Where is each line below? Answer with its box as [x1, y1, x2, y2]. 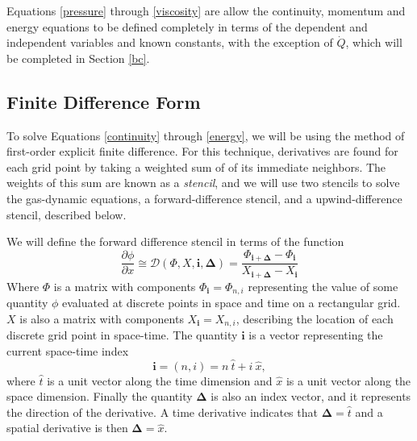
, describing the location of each [236, 310, 394, 327]
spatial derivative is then [6, 419, 128, 436]
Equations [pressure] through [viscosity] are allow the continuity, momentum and [6, 2, 406, 19]
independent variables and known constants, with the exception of [6, 34, 333, 51]
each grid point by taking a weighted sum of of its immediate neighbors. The [6, 158, 386, 175]
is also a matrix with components [19, 310, 184, 327]
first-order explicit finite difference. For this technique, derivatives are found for [6, 143, 398, 160]
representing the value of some [248, 277, 398, 294]
